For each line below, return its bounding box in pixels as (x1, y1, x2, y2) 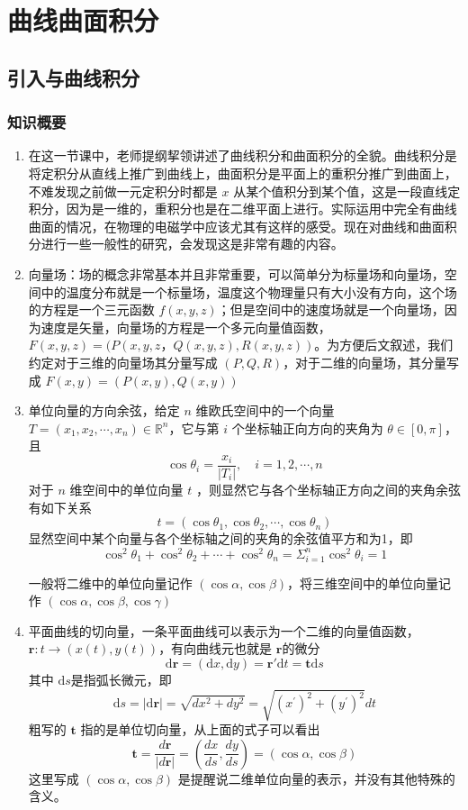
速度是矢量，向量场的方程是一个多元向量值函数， (40, 317, 331, 336)
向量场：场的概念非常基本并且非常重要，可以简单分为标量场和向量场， (28, 264, 445, 283)
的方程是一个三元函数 (28, 300, 155, 319)
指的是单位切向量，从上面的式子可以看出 (80, 720, 320, 739)
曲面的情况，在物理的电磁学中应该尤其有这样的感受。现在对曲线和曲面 (28, 216, 445, 235)
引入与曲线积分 (7, 63, 139, 91)
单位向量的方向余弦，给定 (28, 401, 180, 420)
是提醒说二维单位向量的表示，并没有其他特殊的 (177, 769, 455, 787)
